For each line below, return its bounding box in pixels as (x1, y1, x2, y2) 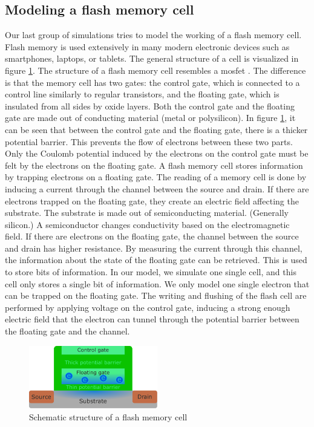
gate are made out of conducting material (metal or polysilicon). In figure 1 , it (5, 111, 296, 124)
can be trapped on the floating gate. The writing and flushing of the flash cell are (5, 289, 307, 302)
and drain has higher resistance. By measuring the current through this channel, (5, 241, 303, 254)
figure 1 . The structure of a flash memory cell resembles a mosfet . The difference (5, 64, 306, 76)
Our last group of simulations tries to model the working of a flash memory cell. (5, 28, 302, 41)
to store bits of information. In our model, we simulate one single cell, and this (5, 266, 296, 278)
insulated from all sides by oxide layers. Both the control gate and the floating (5, 99, 295, 112)
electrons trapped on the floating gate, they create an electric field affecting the (5, 194, 299, 207)
